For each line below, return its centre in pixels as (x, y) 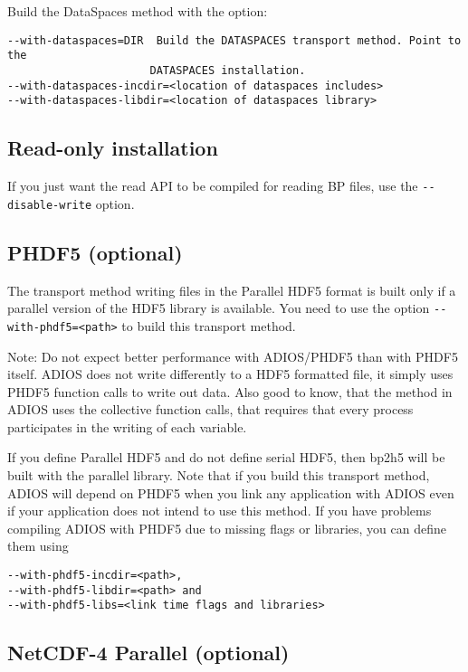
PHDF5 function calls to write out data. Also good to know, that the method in (230, 391)
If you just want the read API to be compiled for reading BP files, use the (213, 186)
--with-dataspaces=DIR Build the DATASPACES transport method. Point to (234, 40)
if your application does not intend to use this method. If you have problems (220, 511)
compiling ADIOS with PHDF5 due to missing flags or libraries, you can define (227, 528)
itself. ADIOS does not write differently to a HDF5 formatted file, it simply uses (230, 374)
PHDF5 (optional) (95, 252)
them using (38, 546)
